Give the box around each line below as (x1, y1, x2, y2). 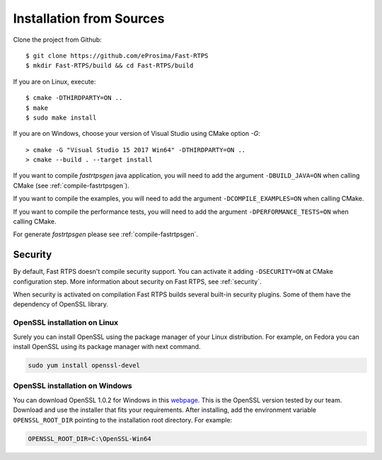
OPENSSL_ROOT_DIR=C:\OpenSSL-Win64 (28, 435, 151, 442)
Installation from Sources (13, 11, 165, 26)
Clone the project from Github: (13, 35, 102, 44)
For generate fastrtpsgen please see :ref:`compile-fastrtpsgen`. (13, 230, 198, 238)
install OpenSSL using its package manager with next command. (13, 343, 201, 351)
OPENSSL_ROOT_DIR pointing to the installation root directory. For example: (13, 415, 233, 424)
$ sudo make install (25, 113, 97, 122)
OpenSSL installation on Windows (13, 381, 132, 391)
